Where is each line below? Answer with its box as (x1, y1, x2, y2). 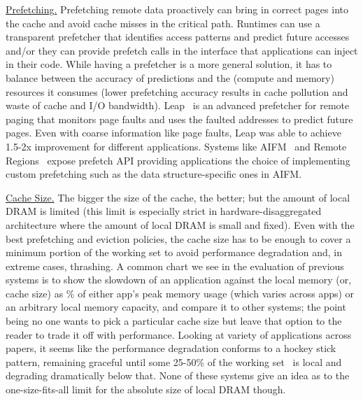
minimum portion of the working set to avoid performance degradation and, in (6, 245, 342, 260)
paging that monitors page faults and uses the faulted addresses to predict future (6, 111, 353, 126)
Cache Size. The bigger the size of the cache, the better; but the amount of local (6, 190, 350, 204)
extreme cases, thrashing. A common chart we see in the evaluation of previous (6, 258, 344, 273)
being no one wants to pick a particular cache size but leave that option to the (6, 314, 342, 328)
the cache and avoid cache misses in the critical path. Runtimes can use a (6, 15, 320, 30)
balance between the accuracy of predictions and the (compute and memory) (6, 70, 334, 85)
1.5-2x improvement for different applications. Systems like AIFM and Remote (6, 139, 347, 153)
